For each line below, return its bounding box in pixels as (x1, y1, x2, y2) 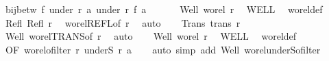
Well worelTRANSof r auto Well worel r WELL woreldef (5, 29, 297, 43)
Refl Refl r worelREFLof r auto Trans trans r (5, 15, 241, 29)
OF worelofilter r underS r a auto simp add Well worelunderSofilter (5, 42, 321, 56)
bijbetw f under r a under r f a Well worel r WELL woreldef (5, 2, 323, 16)
